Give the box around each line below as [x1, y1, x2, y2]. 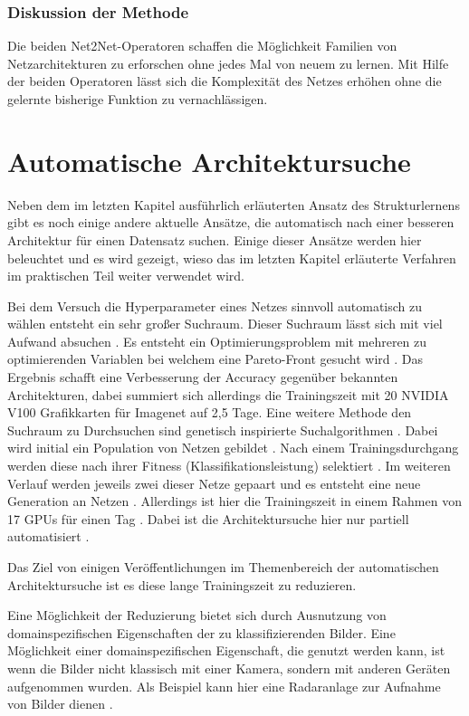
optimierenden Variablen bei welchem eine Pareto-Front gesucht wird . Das [7, 349, 424, 368]
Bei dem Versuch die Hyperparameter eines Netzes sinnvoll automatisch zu [7, 296, 423, 315]
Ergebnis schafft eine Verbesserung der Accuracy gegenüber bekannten [7, 368, 398, 387]
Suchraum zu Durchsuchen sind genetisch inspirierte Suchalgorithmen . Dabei [7, 420, 438, 439]
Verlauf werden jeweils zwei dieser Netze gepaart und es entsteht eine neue [7, 473, 421, 492]
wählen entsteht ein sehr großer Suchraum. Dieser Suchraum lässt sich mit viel [7, 314, 443, 333]
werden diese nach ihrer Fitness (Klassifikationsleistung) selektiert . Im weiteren [7, 456, 451, 475]
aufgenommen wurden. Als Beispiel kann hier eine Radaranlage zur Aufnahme [7, 676, 441, 695]
